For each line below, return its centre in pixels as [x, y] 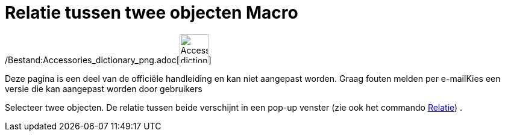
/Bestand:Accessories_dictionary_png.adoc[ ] [108, 60]
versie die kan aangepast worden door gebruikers [104, 88]
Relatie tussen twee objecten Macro [152, 13]
